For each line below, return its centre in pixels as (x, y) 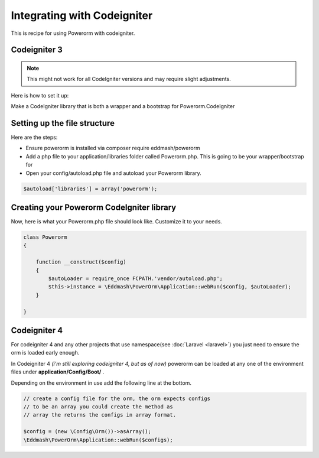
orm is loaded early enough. (45, 353)
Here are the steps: (34, 137)
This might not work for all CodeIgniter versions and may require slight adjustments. (129, 79)
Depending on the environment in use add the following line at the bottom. (101, 383)
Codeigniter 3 (37, 50)
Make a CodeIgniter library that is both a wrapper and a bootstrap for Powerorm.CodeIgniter (123, 106)
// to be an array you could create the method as (98, 407)
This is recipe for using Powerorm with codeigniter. (73, 33)
